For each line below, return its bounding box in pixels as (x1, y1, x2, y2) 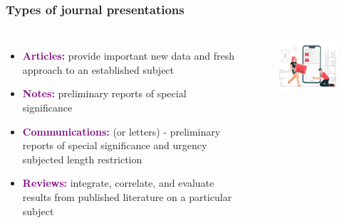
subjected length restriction (22, 151, 142, 166)
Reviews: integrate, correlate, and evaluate (22, 175, 214, 190)
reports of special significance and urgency (22, 138, 207, 153)
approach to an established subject (22, 62, 175, 77)
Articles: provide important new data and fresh (22, 48, 234, 63)
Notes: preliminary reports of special (22, 86, 187, 101)
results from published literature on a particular (22, 189, 232, 204)
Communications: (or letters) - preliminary (22, 124, 221, 138)
